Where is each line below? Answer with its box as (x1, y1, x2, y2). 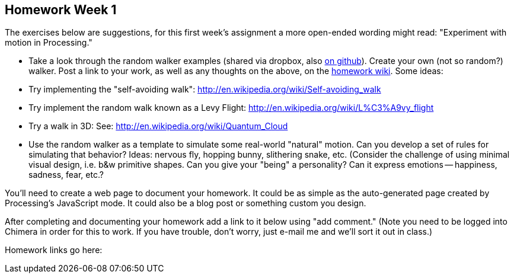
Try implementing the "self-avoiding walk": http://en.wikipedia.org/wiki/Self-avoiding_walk (28, 84, 381, 95)
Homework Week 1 (5, 2, 117, 17)
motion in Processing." (5, 37, 92, 48)
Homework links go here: (5, 245, 103, 255)
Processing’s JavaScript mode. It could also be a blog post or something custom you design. (5, 198, 366, 209)
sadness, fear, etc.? (28, 170, 104, 180)
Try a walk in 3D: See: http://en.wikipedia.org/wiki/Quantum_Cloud (28, 121, 288, 132)
